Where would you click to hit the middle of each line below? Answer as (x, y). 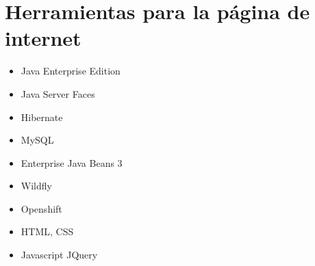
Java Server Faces (58, 93)
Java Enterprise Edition (71, 71)
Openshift (41, 208)
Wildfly (36, 186)
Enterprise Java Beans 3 (72, 162)
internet (43, 38)
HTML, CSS (47, 231)
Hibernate (42, 117)
